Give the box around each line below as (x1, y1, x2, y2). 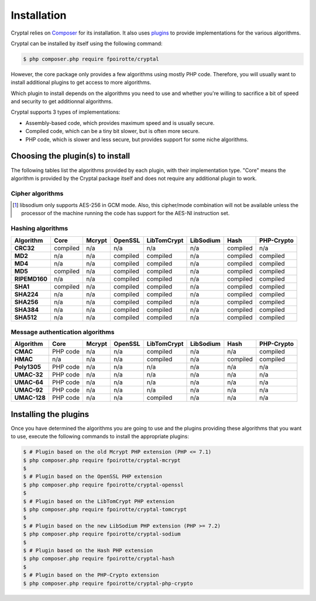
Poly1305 (14, 363, 41, 371)
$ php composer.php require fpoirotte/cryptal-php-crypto (23, 580, 193, 586)
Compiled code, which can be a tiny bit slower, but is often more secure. (25, 128, 200, 135)
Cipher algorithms (11, 189, 64, 198)
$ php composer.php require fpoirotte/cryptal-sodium (23, 531, 181, 538)
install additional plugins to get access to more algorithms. (11, 79, 152, 86)
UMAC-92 (14, 386, 43, 394)
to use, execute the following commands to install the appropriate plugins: (11, 433, 190, 440)
